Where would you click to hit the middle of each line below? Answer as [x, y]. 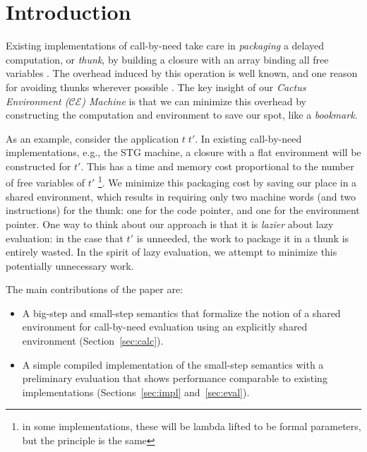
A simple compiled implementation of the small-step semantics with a [173, 364]
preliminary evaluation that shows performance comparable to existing [175, 378]
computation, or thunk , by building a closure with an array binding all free [167, 59]
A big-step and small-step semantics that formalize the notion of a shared [181, 313]
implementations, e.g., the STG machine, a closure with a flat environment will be [183, 152]
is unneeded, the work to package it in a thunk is [243, 238]
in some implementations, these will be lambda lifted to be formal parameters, [192, 426]
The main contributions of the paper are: [95, 289]
